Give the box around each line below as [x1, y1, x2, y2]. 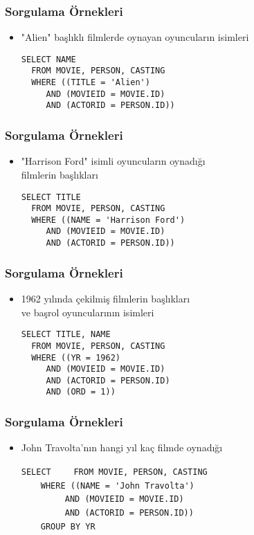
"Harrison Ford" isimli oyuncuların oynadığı [21, 154, 206, 168]
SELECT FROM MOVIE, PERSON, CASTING [21, 466, 208, 477]
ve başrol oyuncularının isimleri [21, 305, 154, 319]
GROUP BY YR [40, 521, 96, 532]
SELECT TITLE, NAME [21, 329, 111, 340]
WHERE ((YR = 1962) [31, 352, 120, 363]
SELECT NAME [21, 54, 76, 64]
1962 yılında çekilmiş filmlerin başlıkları [21, 291, 190, 305]
